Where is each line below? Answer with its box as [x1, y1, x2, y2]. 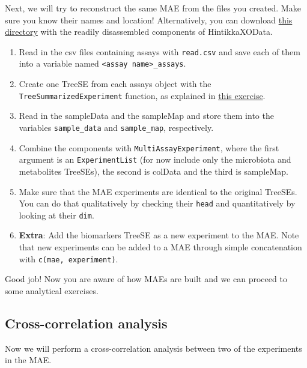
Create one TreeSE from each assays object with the [19, 77, 211, 90]
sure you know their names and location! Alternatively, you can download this [5, 13, 293, 26]
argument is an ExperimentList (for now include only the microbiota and [19, 153, 291, 166]
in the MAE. [5, 354, 52, 366]
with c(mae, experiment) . [19, 252, 118, 265]
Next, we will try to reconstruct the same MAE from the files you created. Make [5, 2, 301, 14]
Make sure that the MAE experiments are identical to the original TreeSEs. [19, 185, 297, 198]
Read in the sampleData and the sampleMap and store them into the [19, 109, 274, 122]
